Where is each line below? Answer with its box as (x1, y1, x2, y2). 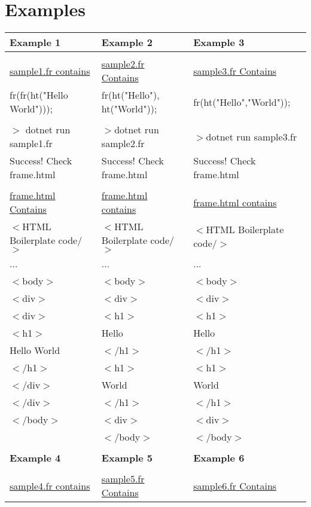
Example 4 (10, 451, 61, 465)
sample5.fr (101, 472, 145, 486)
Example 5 (101, 451, 153, 465)
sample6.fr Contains (193, 478, 277, 493)
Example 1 (10, 35, 61, 50)
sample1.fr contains (10, 63, 90, 78)
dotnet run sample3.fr (206, 129, 297, 143)
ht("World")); (101, 102, 157, 116)
